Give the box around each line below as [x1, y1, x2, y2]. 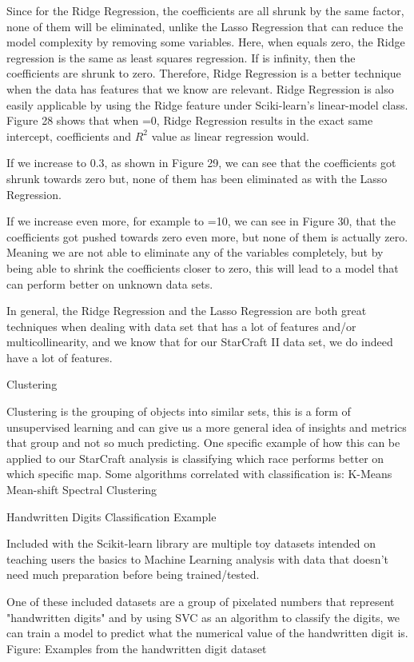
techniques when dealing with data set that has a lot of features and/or [6, 317, 356, 334]
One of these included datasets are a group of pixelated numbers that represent [6, 593, 395, 609]
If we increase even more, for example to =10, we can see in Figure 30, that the [6, 213, 396, 229]
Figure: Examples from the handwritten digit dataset [6, 640, 267, 656]
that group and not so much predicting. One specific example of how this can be [6, 434, 400, 451]
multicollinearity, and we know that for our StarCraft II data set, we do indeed [6, 333, 393, 350]
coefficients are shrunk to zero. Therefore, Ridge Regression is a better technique [6, 65, 401, 82]
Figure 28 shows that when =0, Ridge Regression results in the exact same [6, 112, 373, 129]
